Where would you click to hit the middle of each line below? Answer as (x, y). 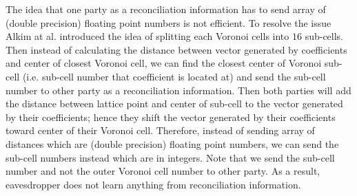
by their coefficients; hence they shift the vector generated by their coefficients (171, 117)
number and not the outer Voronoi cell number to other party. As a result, (163, 171)
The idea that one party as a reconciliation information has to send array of (166, 9)
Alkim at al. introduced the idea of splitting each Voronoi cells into (147, 36)
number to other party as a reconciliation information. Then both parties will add (178, 90)
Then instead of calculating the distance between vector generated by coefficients (176, 49)
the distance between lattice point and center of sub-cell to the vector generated (174, 104)
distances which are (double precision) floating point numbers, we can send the (172, 143)
